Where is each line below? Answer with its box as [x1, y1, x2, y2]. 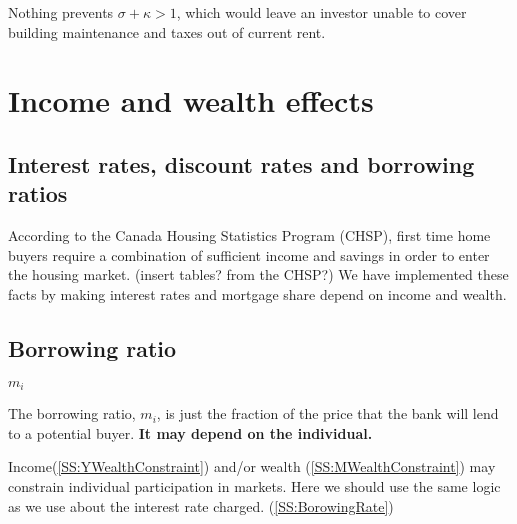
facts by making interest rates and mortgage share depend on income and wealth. [8, 283, 507, 304]
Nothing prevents [8, 2, 114, 22]
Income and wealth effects [8, 80, 374, 121]
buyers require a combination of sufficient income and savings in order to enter [8, 244, 490, 265]
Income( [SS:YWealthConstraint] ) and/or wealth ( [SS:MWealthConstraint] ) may [8, 456, 496, 477]
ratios [8, 178, 68, 209]
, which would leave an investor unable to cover [176, 2, 467, 22]
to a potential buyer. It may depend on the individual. [8, 422, 373, 443]
